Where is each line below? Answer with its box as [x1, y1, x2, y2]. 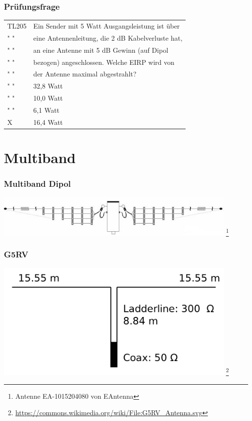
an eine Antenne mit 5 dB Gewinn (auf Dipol [33, 45, 169, 55]
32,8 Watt [33, 81, 63, 91]
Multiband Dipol [4, 178, 71, 190]
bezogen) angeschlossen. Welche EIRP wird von [33, 57, 174, 67]
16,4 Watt [33, 117, 63, 127]
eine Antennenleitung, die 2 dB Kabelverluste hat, [33, 32, 183, 43]
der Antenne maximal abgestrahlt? [33, 69, 137, 79]
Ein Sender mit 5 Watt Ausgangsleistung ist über [33, 20, 180, 30]
